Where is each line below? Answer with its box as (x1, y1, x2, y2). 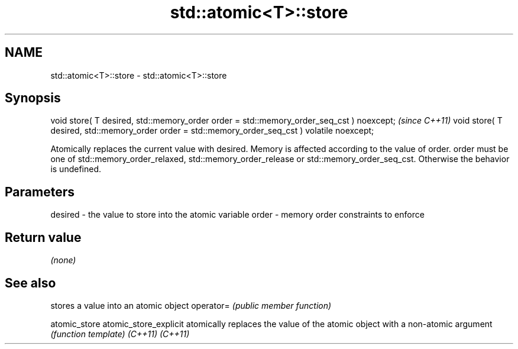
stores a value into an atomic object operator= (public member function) (50, 300, 332, 311)
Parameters (5, 184, 75, 199)
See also (5, 275, 56, 290)
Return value (5, 230, 82, 245)
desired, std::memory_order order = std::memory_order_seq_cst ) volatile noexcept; (50, 125, 374, 136)
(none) (50, 255, 76, 266)
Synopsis (5, 91, 61, 106)
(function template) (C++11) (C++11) (50, 328, 190, 339)
